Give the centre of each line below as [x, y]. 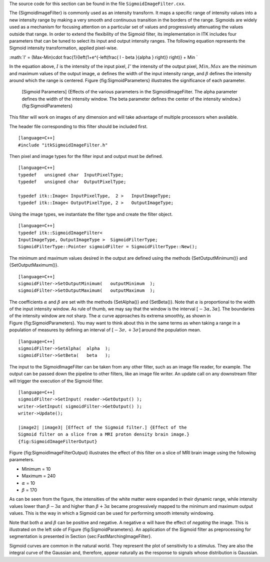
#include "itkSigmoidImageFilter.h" [63, 145]
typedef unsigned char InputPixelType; [71, 175]
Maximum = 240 [39, 476]
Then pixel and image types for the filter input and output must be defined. [86, 156]
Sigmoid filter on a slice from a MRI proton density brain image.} [104, 434]
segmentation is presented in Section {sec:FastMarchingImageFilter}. [80, 536]
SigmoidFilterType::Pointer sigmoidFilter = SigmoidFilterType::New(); [108, 247]
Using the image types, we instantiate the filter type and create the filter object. [91, 214]
